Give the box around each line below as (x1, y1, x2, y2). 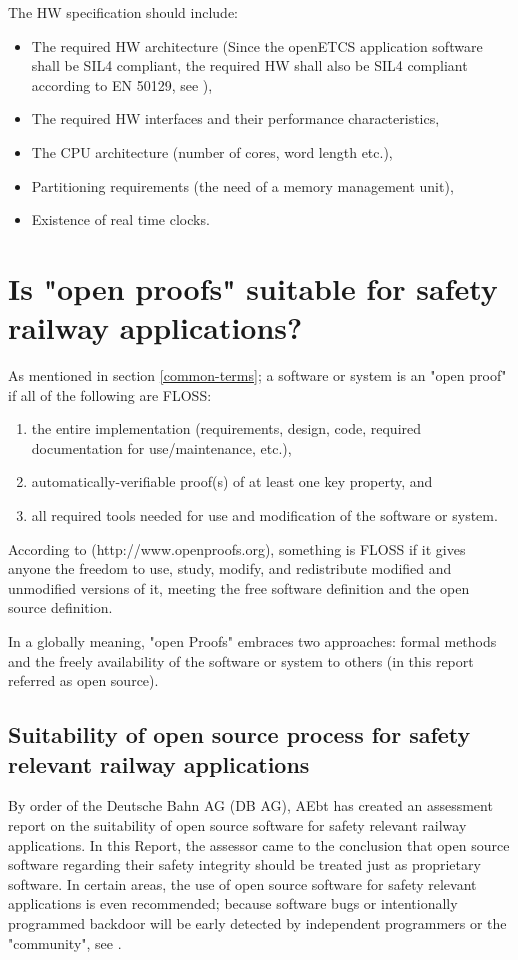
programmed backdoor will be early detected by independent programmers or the (8, 912, 507, 933)
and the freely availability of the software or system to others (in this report (8, 650, 474, 671)
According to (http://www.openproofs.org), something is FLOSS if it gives (8, 538, 466, 559)
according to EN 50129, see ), (31, 74, 213, 95)
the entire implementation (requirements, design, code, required (31, 418, 422, 439)
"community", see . (8, 932, 122, 953)
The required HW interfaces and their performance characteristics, (31, 108, 440, 129)
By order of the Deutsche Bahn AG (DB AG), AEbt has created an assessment (8, 795, 493, 816)
